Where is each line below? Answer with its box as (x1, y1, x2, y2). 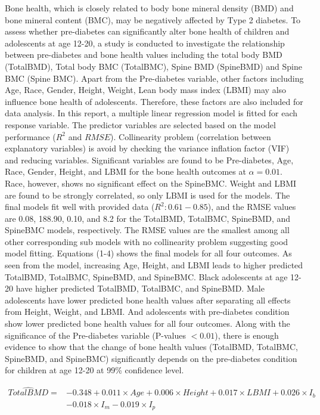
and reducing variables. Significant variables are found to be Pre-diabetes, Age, (5, 153, 294, 166)
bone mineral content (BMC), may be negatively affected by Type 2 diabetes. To (5, 13, 301, 26)
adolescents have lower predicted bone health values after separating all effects (5, 293, 291, 306)
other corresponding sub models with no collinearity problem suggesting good (5, 235, 288, 247)
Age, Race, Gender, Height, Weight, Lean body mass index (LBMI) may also (5, 83, 287, 96)
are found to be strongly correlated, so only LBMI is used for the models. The (5, 188, 290, 201)
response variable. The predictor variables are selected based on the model (5, 118, 276, 131)
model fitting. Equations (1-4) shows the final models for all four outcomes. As (5, 247, 292, 259)
